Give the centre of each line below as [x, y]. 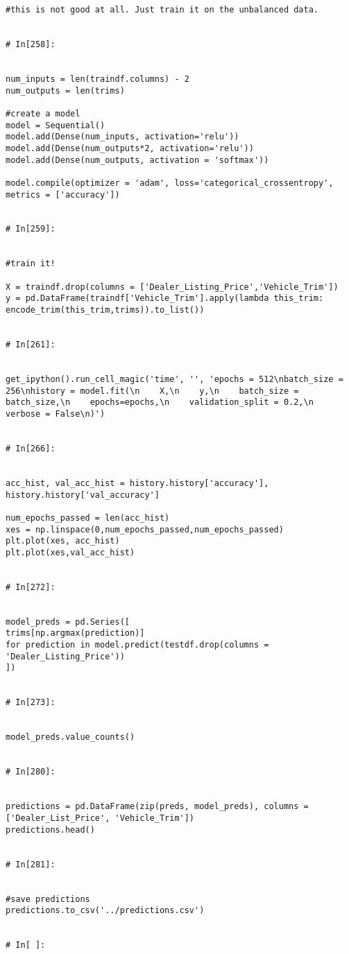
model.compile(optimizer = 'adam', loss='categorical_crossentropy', [170, 183]
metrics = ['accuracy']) [63, 194]
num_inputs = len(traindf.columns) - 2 [97, 79]
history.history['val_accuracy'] [83, 495]
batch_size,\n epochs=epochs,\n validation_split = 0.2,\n [160, 402]
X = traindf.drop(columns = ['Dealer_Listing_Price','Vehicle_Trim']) [172, 287]
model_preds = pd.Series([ [68, 622]
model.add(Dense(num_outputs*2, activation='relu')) [130, 148]
